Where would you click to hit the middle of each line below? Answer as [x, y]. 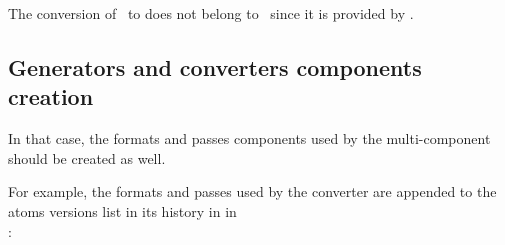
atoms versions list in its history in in [122, 210]
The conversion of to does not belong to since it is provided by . [211, 13]
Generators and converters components [215, 66]
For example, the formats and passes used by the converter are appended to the [252, 191]
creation [51, 96]
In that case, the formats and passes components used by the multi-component [249, 138]
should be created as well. [87, 157]
